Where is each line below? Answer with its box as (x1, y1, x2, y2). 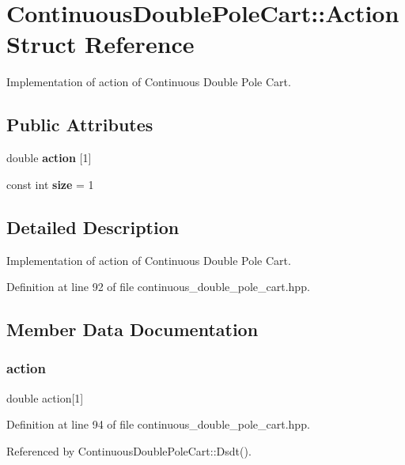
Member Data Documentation (6, 317, 259, 342)
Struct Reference (6, 28, 195, 60)
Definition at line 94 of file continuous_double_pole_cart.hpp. (6, 416, 310, 433)
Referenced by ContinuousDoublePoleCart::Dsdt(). (6, 442, 252, 459)
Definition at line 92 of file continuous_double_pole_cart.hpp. (6, 278, 310, 295)
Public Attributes (6, 112, 153, 137)
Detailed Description (6, 214, 180, 239)
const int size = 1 (6, 176, 94, 192)
